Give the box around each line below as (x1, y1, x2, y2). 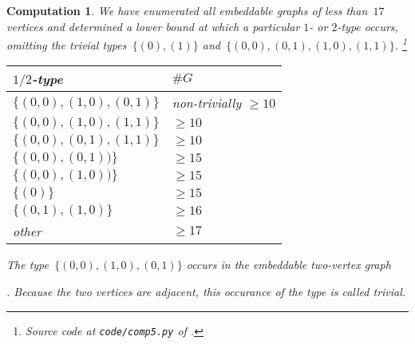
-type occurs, (337, 18, 398, 34)
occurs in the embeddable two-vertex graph (186, 256, 391, 273)
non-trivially (172, 93, 242, 113)
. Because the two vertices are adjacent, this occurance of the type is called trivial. (6, 283, 406, 300)
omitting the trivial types (6, 36, 127, 53)
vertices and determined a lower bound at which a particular (6, 18, 300, 34)
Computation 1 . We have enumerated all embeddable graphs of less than (6, 2, 368, 18)
